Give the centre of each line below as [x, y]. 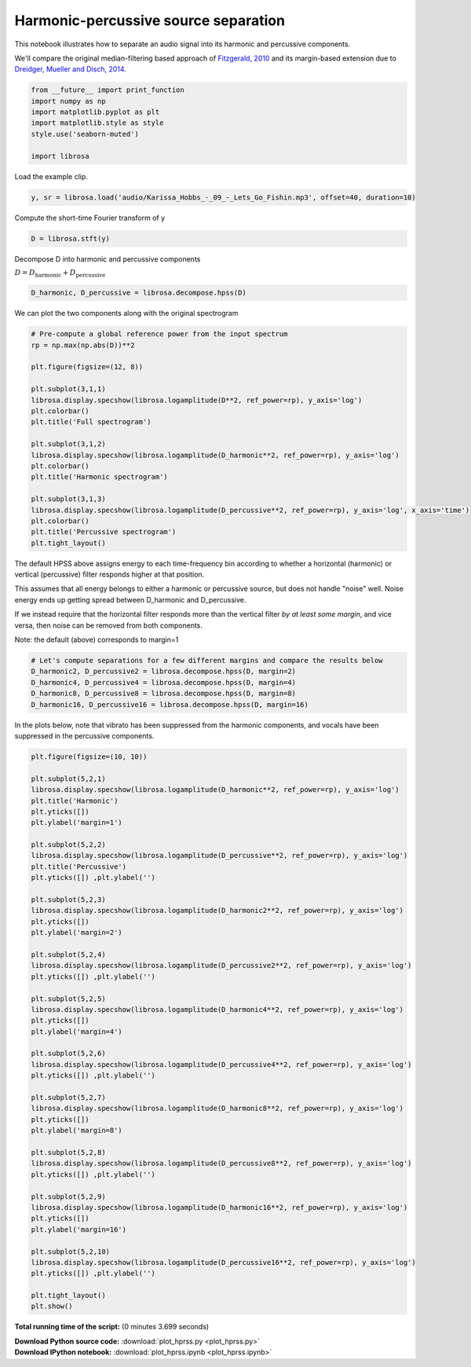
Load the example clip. [51, 176]
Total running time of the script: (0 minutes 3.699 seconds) [112, 1327]
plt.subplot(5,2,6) [68, 1054]
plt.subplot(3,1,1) [68, 389]
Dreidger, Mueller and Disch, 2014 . [71, 69]
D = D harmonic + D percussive [60, 273]
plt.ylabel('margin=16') [79, 1229]
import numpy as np [68, 101]
